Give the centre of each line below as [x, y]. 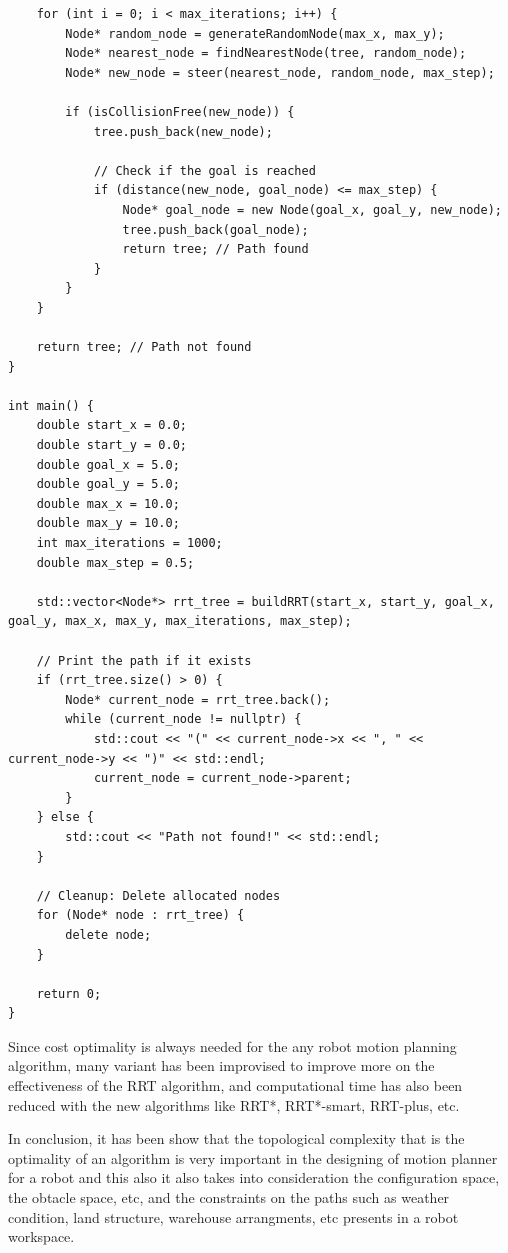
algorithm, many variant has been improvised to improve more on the [221, 1065]
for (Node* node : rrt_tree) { [140, 915]
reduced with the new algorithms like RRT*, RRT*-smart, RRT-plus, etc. [234, 1104]
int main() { [51, 405]
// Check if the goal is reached [204, 170]
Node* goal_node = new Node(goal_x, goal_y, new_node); [312, 209]
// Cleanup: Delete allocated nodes [158, 895]
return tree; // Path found [215, 249]
